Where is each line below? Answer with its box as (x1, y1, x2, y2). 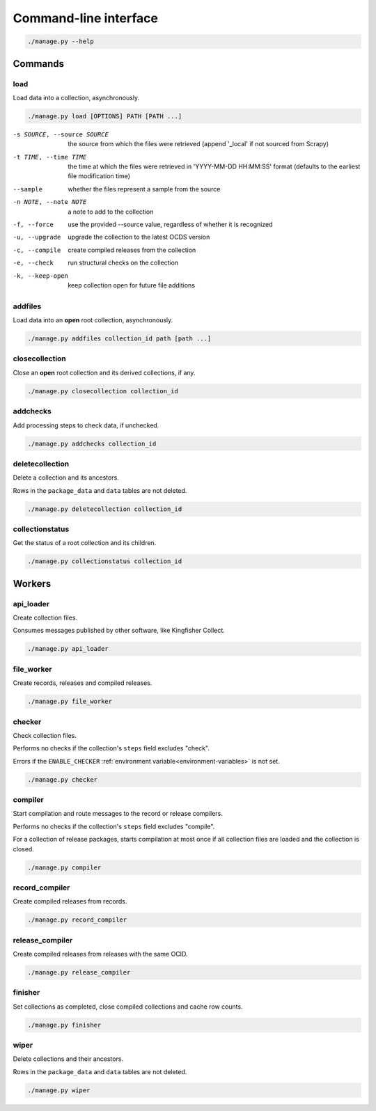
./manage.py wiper (27, 1086, 91, 1094)
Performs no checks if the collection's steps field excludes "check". (13, 744, 210, 753)
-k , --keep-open (13, 271, 69, 280)
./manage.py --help (27, 38, 94, 45)
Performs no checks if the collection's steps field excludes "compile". (13, 822, 215, 830)
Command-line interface (13, 10, 158, 26)
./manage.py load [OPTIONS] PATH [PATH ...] (27, 112, 182, 120)
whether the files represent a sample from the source (68, 184, 221, 193)
